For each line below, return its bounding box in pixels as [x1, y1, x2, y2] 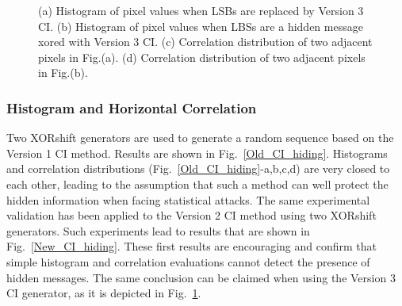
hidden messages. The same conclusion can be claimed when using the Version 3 [6, 269, 396, 285]
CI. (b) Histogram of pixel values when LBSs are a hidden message [38, 17, 363, 34]
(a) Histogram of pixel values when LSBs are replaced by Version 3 [38, 2, 364, 18]
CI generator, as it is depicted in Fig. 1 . [6, 285, 201, 301]
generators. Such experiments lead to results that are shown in [6, 222, 310, 239]
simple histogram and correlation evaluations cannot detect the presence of [6, 253, 370, 270]
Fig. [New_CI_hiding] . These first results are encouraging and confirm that [6, 238, 377, 254]
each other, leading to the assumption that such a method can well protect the [6, 175, 389, 192]
